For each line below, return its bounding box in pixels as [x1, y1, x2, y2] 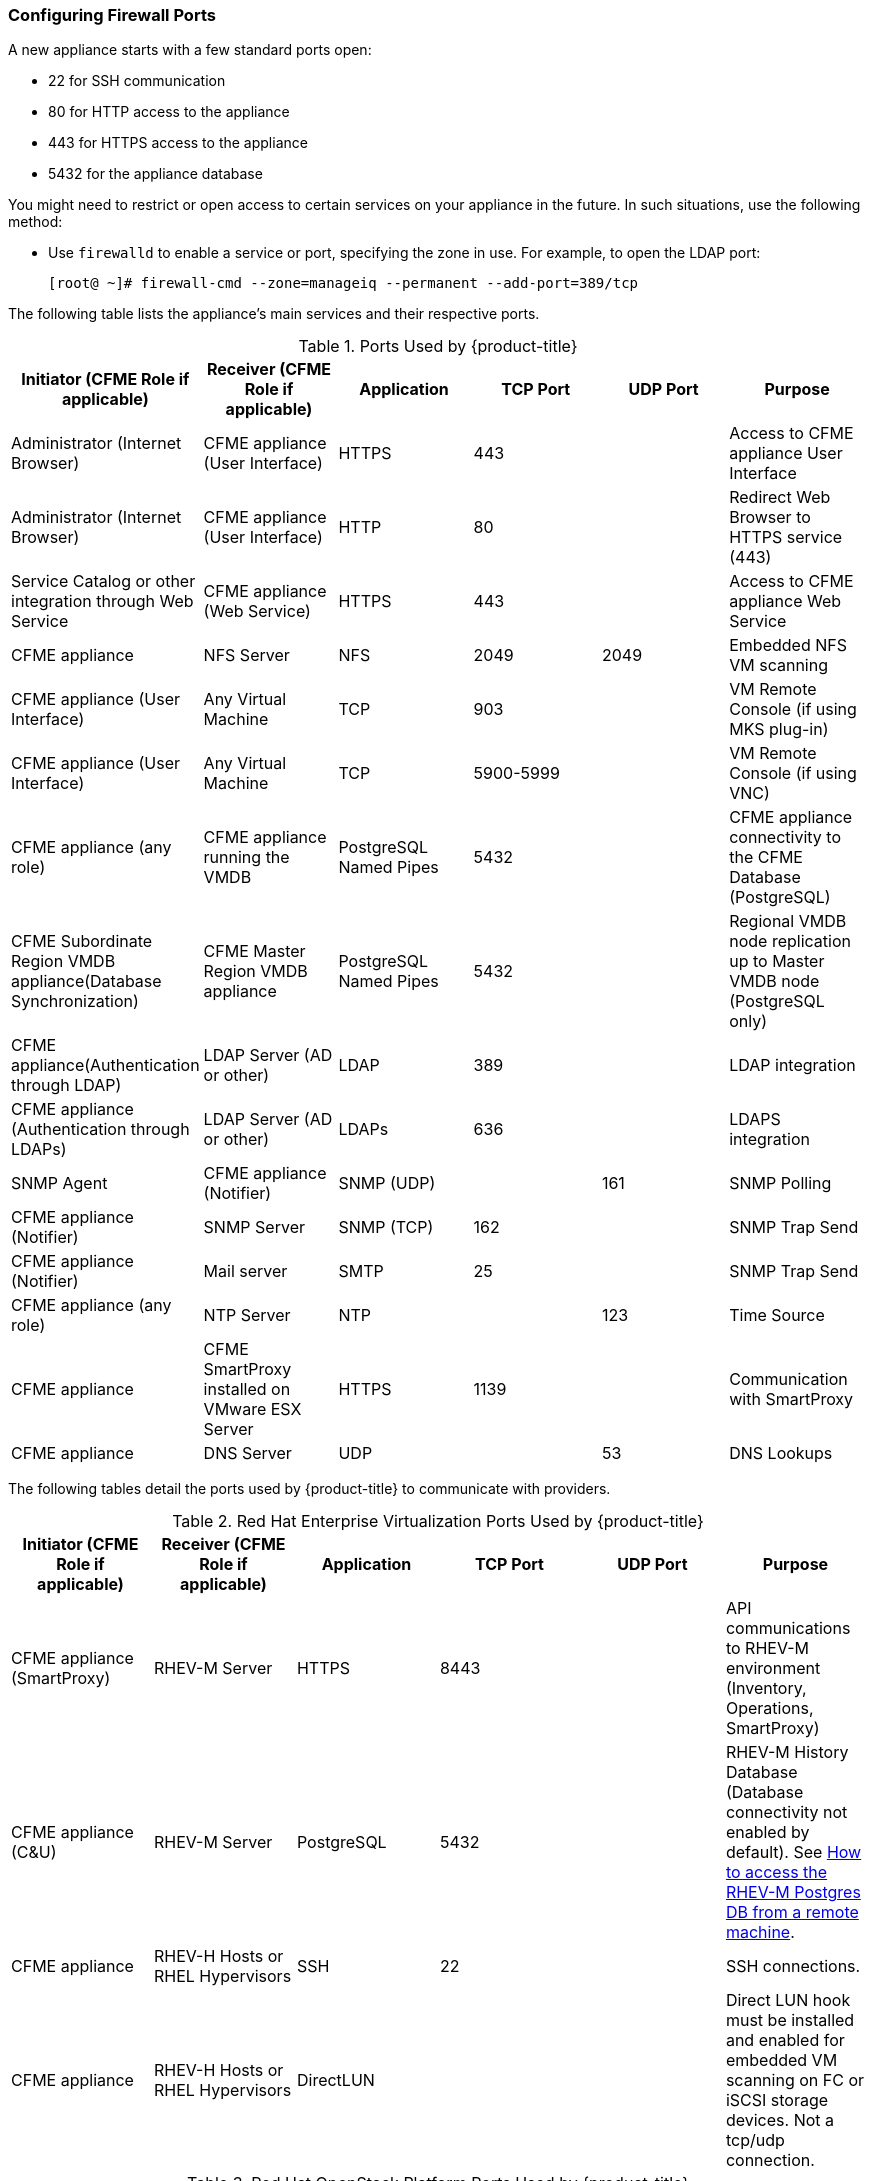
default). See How [725, 1842, 862, 1863]
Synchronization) [11, 991, 139, 1012]
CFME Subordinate [11, 931, 153, 952]
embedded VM [725, 2050, 838, 2071]
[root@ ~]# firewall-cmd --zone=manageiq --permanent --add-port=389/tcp [48, 275, 639, 292]
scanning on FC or [725, 2070, 864, 2091]
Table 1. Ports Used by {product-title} [298, 336, 578, 357]
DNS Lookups [729, 1443, 833, 1464]
